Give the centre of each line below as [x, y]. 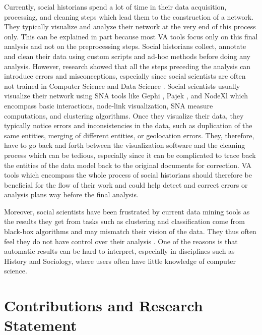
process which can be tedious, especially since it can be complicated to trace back [130, 155]
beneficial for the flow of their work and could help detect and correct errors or [126, 184]
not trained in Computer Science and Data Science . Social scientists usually [122, 86]
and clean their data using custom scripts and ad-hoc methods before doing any [127, 56]
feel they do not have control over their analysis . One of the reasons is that [121, 241]
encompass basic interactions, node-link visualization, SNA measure [109, 105]
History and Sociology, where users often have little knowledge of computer [120, 261]
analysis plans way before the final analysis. [71, 194]
